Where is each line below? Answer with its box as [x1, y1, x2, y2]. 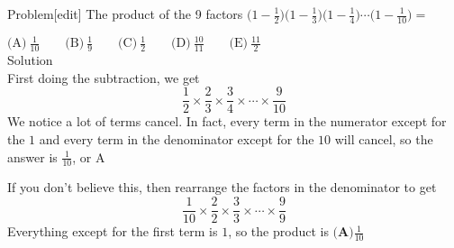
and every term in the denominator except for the [39, 130, 314, 149]
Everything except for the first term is [7, 222, 218, 241]
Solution [7, 51, 53, 69]
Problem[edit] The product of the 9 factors [7, 5, 243, 23]
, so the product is [228, 222, 329, 241]
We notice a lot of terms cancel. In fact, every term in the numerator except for [7, 112, 447, 131]
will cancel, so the [334, 130, 433, 149]
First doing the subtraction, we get [7, 68, 200, 87]
